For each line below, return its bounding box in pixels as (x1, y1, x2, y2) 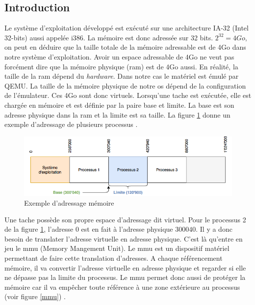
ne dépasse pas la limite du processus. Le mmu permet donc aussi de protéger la (4, 272, 246, 282)
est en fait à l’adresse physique (81, 224, 173, 234)
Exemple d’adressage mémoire (24, 198, 114, 208)
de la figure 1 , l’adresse (4, 224, 74, 234)
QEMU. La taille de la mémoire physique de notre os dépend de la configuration (4, 80, 246, 91)
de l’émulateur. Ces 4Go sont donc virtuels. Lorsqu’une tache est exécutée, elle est (4, 90, 252, 100)
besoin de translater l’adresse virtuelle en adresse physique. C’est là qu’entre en (4, 233, 243, 244)
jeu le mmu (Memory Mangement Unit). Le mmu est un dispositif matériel (4, 243, 229, 253)
